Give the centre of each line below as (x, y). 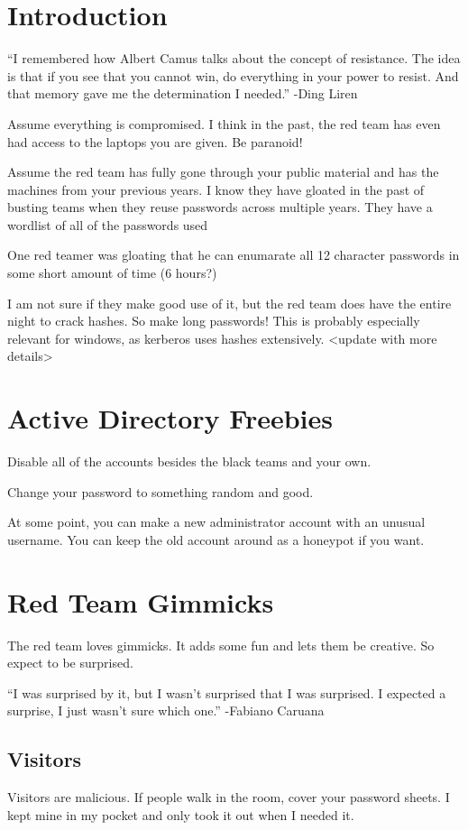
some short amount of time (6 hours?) (112, 273)
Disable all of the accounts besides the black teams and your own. (189, 461)
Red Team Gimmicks (141, 601)
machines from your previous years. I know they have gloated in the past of (216, 189)
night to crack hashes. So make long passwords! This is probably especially (214, 321)
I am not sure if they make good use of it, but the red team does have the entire (229, 303)
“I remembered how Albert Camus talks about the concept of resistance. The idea (234, 58)
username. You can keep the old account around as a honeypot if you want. (216, 539)
